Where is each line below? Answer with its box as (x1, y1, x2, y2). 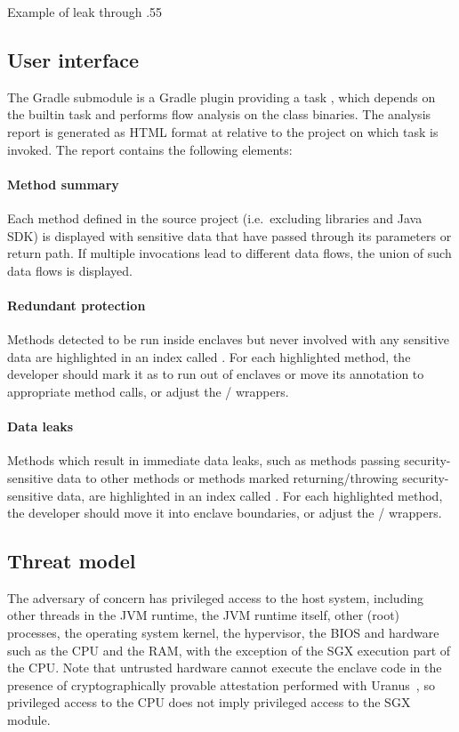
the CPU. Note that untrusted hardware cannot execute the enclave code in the (7, 658, 442, 677)
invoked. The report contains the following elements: (7, 140, 293, 158)
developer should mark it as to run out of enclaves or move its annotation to (7, 365, 424, 383)
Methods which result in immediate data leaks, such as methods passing (7, 451, 400, 470)
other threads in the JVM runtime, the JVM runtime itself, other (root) (7, 606, 400, 624)
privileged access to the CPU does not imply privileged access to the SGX (7, 693, 411, 712)
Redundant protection (7, 295, 146, 314)
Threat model (7, 547, 136, 575)
